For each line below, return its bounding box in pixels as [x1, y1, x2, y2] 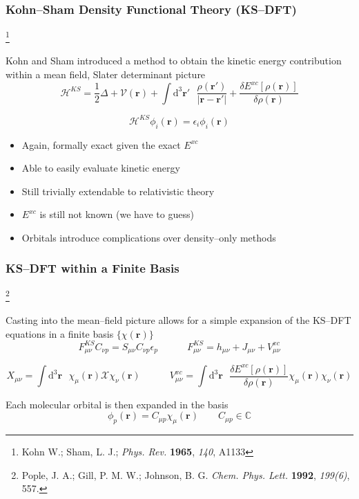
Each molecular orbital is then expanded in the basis [6, 397, 229, 411]
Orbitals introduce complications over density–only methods [21, 230, 276, 244]
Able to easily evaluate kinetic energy [21, 161, 180, 175]
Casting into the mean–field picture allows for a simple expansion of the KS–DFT [6, 312, 351, 327]
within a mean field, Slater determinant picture [6, 67, 206, 82]
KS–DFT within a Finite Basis [6, 260, 179, 277]
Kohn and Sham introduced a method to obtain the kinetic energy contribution [6, 53, 342, 68]
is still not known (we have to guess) [39, 207, 194, 221]
